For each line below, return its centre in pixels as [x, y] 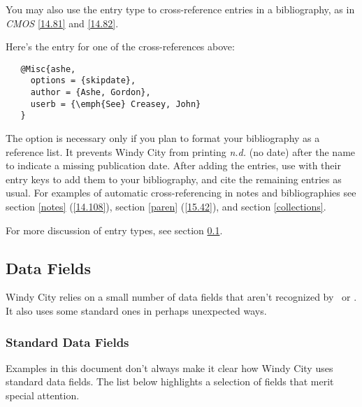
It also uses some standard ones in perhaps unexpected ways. [136, 311]
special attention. [43, 395]
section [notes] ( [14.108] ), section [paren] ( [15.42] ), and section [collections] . [166, 207]
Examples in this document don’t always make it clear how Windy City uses [169, 367]
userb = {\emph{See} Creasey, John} [116, 104]
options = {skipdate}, [83, 81]
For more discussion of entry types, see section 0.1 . [114, 230]
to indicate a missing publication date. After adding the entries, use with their [173, 165]
